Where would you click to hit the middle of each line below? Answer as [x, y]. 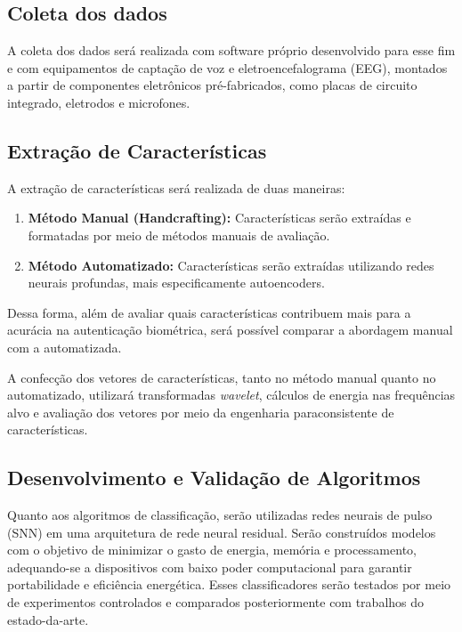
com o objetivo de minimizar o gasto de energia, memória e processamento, [212, 550]
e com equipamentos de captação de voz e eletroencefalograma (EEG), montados [227, 67]
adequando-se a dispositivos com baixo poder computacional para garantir [210, 567]
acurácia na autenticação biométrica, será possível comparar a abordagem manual [230, 330]
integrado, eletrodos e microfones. [99, 102]
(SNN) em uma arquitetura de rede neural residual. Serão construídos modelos [222, 532]
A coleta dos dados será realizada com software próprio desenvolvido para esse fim [231, 50]
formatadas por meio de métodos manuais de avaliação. [179, 235]
